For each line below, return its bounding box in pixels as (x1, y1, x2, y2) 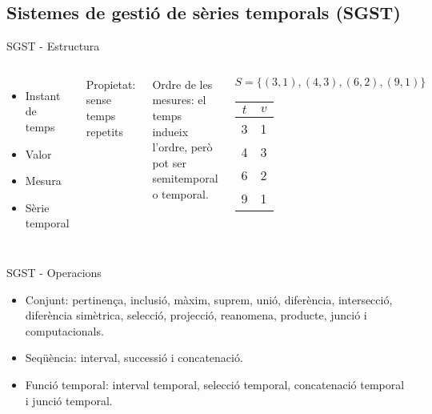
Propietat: (86, 75, 136, 92)
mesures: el (152, 91, 206, 108)
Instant (25, 86, 61, 103)
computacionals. (25, 322, 104, 339)
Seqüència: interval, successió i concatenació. (25, 349, 243, 366)
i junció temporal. (25, 392, 113, 408)
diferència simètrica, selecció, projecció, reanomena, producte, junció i (25, 307, 367, 324)
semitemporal (152, 170, 218, 187)
